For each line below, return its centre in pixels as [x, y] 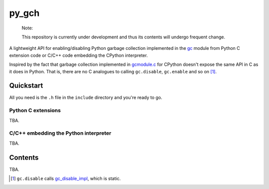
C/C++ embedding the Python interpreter [60, 133]
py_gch [24, 13]
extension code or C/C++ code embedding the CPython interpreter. [78, 55]
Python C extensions [35, 111]
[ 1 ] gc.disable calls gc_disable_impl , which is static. [66, 178]
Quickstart [26, 86]
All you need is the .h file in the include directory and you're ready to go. [86, 98]
